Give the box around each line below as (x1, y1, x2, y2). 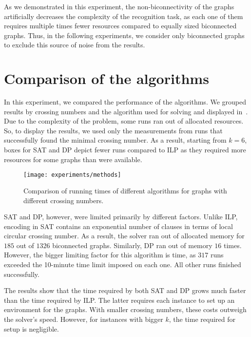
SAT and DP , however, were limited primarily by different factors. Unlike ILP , (4, 211, 238, 222)
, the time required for (169, 314, 235, 324)
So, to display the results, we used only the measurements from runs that (4, 125, 223, 135)
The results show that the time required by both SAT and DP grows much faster (4, 285, 246, 295)
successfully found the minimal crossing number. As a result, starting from (4, 135, 227, 145)
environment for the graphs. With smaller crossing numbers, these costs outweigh (4, 304, 247, 315)
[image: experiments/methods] (23, 171, 121, 179)
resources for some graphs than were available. (4, 154, 142, 164)
